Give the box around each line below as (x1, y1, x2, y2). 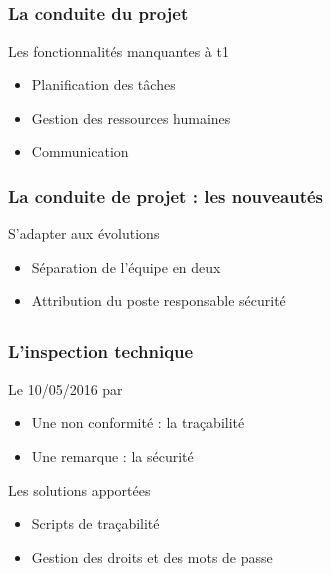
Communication (31, 141, 129, 162)
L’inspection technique (8, 339, 194, 364)
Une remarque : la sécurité (31, 445, 194, 466)
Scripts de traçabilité (31, 513, 160, 534)
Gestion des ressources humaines (31, 107, 231, 128)
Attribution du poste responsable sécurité (31, 290, 286, 311)
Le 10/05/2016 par (8, 378, 123, 399)
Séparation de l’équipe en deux (31, 256, 221, 277)
